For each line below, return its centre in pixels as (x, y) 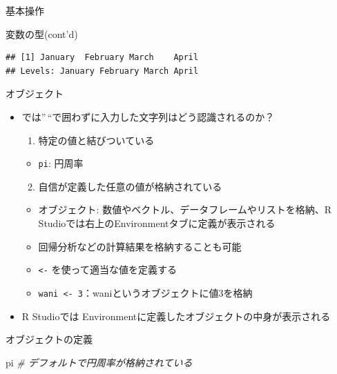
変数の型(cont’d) (42, 33)
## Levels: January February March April (102, 71)
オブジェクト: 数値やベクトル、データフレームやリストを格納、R (185, 209)
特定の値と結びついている (96, 140)
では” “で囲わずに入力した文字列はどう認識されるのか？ (148, 116)
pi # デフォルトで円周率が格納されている (99, 362)
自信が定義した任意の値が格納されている (130, 186)
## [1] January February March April (102, 58)
